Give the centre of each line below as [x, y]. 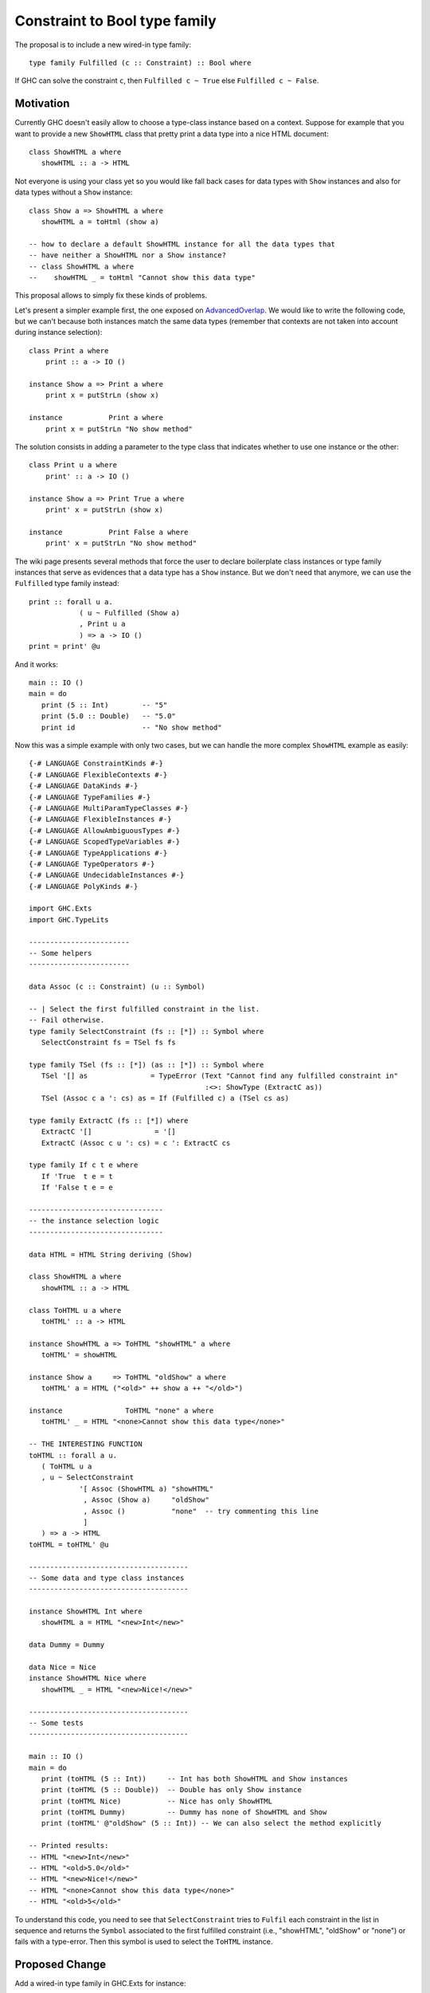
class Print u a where [73, 465]
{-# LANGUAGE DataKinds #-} [84, 786]
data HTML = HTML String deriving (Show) [111, 1254]
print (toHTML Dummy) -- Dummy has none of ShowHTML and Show [184, 1812]
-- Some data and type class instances [107, 1578]
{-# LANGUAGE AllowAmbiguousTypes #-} [105, 830]
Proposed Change [61, 1965]
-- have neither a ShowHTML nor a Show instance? [128, 256]
